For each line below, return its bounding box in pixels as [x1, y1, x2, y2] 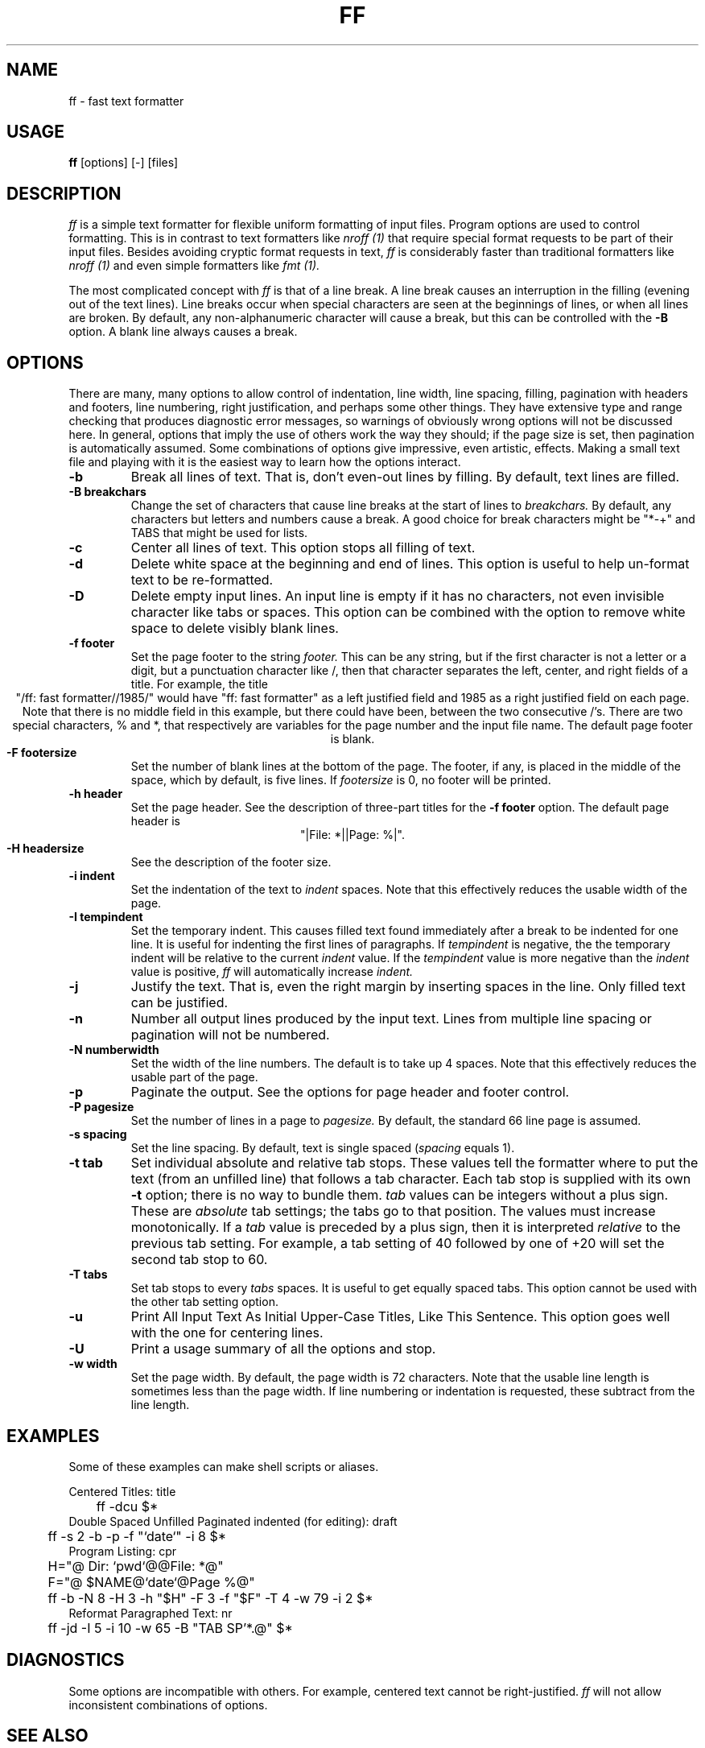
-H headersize [6, 841, 85, 856]
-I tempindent [68, 910, 143, 924]
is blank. [330, 732, 375, 746]
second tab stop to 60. [130, 1251, 268, 1268]
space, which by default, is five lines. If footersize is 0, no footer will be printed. [130, 773, 551, 787]
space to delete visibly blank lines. [130, 620, 339, 637]
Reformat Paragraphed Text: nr [68, 1605, 233, 1620]
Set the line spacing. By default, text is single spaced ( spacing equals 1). [130, 1141, 515, 1155]
